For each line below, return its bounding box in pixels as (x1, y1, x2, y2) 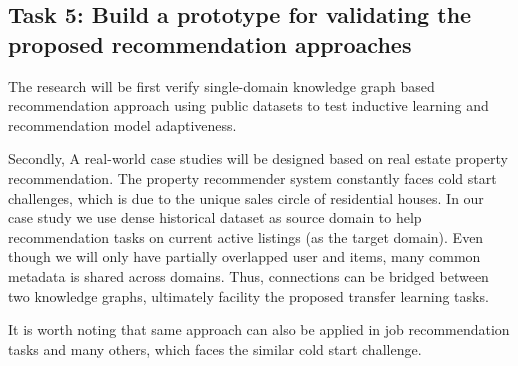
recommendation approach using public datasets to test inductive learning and (8, 95, 489, 116)
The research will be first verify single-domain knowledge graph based (8, 75, 435, 96)
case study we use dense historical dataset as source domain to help (8, 207, 422, 228)
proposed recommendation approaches (8, 28, 412, 59)
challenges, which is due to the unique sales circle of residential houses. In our (8, 187, 484, 208)
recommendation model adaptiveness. (8, 114, 237, 135)
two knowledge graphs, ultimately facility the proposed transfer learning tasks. (8, 285, 489, 306)
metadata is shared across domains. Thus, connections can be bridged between (8, 265, 489, 286)
